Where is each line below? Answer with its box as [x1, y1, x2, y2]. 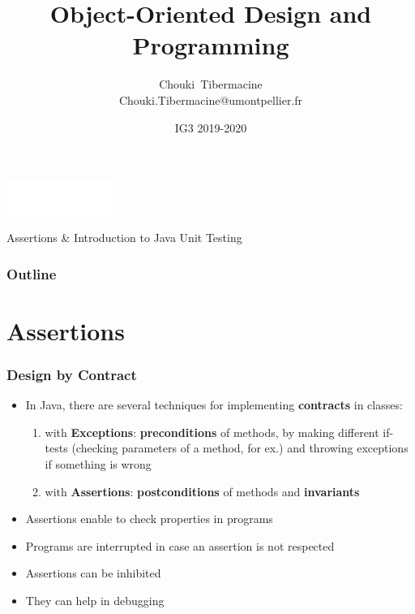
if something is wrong [45, 456, 152, 472]
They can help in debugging [25, 591, 165, 608]
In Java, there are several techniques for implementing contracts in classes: [25, 396, 403, 413]
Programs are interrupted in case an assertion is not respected [25, 537, 335, 554]
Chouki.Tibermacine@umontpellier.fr [118, 91, 303, 108]
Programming [132, 28, 289, 62]
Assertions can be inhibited [25, 564, 161, 582]
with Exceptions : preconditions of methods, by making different [45, 423, 379, 440]
